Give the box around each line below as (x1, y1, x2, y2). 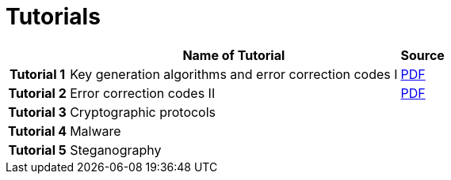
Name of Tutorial (182, 47, 285, 63)
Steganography (70, 141, 162, 158)
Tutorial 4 (8, 122, 67, 139)
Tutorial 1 (9, 66, 66, 82)
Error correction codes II (70, 84, 216, 101)
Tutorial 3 (8, 103, 67, 120)
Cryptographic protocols (70, 103, 216, 120)
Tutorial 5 (8, 141, 67, 158)
